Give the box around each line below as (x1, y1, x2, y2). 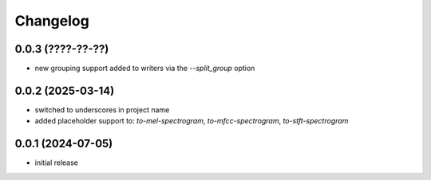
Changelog (14, 12, 89, 29)
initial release (34, 158, 79, 167)
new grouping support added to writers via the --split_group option (34, 64, 255, 73)
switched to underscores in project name (34, 104, 170, 115)
